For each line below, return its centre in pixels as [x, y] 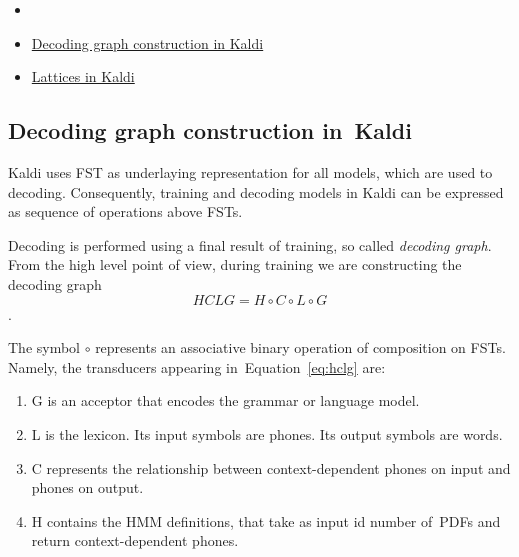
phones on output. [87, 487]
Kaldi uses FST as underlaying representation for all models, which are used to [250, 171]
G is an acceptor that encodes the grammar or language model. [225, 400]
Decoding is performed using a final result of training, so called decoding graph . [250, 244]
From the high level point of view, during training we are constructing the [235, 264]
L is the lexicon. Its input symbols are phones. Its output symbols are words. [267, 433]
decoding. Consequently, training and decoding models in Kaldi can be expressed [256, 191]
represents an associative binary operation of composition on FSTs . [300, 347]
